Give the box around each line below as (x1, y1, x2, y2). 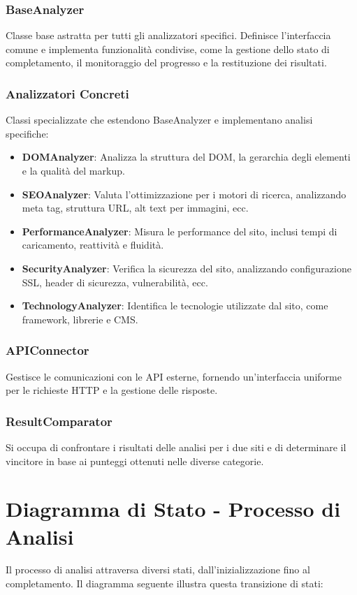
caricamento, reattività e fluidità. (22, 237, 164, 252)
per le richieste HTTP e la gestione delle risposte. (6, 383, 218, 397)
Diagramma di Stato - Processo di (6, 494, 341, 523)
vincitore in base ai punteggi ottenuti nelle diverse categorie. (6, 453, 264, 468)
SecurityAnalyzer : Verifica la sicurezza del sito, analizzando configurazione (22, 260, 351, 275)
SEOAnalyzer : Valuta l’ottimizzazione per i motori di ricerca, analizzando (22, 186, 347, 201)
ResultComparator (6, 412, 112, 429)
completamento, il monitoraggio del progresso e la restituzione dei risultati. (6, 55, 327, 70)
